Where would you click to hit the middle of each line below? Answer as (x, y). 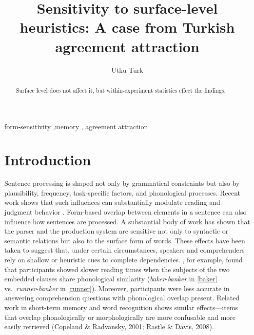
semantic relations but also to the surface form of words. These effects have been (125, 240)
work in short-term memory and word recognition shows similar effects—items (121, 307)
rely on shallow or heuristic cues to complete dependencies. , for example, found (124, 260)
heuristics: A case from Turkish (127, 27)
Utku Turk (127, 69)
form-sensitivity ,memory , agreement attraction (76, 126)
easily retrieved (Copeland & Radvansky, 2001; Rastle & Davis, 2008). (109, 326)
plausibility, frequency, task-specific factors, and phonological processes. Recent (122, 192)
